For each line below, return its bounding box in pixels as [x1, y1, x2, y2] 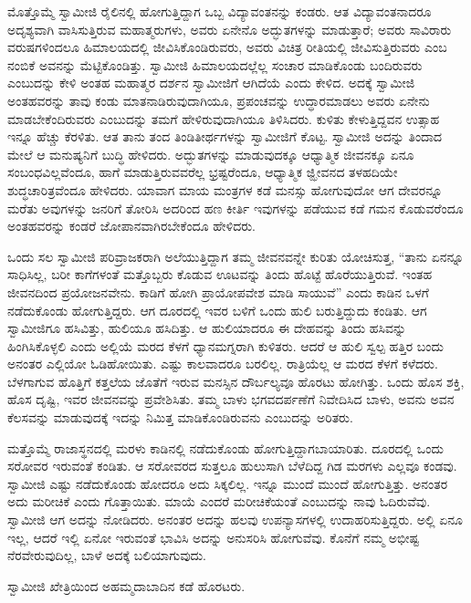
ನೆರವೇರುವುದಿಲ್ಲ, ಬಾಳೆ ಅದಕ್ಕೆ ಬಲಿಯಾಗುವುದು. [7, 546, 206, 565]
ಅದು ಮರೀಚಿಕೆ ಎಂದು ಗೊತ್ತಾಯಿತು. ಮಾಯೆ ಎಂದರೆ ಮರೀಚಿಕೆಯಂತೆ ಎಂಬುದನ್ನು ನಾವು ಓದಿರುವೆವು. [7, 492, 431, 511]
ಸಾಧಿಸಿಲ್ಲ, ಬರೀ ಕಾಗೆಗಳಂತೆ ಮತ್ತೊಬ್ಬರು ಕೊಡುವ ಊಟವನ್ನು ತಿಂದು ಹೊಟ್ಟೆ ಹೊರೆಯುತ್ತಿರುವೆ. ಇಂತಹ [7, 265, 433, 284]
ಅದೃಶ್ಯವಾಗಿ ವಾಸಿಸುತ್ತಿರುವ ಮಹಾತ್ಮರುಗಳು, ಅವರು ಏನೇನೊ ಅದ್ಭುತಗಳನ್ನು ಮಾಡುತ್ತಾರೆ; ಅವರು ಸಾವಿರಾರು [7, 19, 452, 38]
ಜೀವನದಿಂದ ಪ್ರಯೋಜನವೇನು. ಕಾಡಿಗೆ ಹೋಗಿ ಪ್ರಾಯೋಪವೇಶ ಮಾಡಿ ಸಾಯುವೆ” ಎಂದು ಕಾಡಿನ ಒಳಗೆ [7, 282, 429, 301]
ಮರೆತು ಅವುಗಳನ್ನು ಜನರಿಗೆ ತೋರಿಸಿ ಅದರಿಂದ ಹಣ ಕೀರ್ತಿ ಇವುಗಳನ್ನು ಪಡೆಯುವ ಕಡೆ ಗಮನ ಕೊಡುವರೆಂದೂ [7, 198, 464, 217]
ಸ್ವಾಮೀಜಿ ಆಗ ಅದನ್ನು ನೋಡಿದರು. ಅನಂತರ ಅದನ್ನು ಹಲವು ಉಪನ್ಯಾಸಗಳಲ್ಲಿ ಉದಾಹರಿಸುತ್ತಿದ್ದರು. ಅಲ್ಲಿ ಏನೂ [7, 510, 464, 529]
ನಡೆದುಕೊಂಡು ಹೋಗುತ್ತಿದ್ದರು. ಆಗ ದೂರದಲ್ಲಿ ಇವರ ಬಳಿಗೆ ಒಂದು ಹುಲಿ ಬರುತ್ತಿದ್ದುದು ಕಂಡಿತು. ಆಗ [7, 300, 427, 319]
